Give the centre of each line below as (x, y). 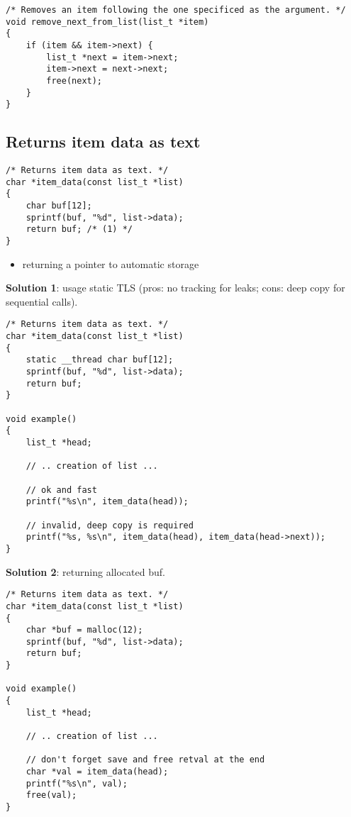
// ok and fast (61, 490)
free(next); (74, 80)
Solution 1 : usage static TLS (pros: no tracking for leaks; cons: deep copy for (175, 288)
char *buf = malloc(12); (84, 630)
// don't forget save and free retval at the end (145, 760)
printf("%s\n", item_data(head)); (107, 502)
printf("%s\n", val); (77, 783)
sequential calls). (42, 301)
